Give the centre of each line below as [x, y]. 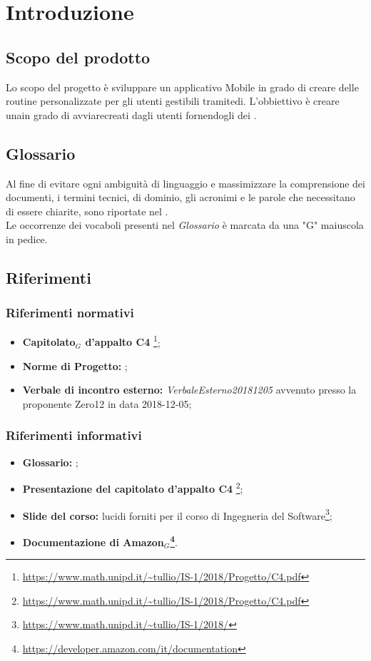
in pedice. [27, 239]
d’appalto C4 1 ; [123, 341]
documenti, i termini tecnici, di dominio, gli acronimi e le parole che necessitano [181, 197]
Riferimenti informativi [74, 435]
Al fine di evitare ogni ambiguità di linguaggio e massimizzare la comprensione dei [185, 183]
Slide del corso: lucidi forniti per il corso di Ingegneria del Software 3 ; [177, 514]
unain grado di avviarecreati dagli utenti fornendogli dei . [131, 114]
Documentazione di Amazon [93, 542]
